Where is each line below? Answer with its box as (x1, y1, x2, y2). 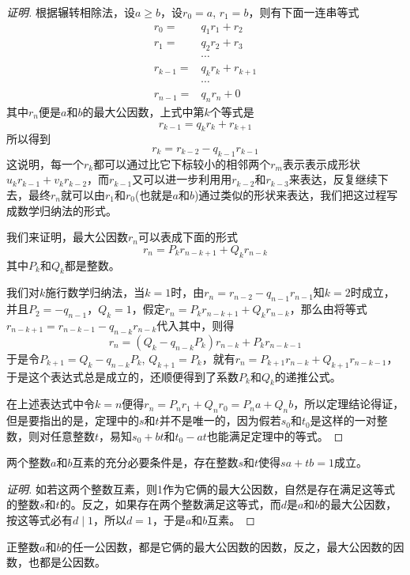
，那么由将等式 (289, 301, 367, 317)
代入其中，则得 (156, 316, 235, 333)
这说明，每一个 (6, 155, 84, 172)
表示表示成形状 (282, 155, 360, 172)
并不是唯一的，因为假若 (159, 412, 281, 429)
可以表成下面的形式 (138, 229, 238, 245)
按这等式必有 (6, 512, 73, 528)
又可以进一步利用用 (132, 171, 232, 187)
